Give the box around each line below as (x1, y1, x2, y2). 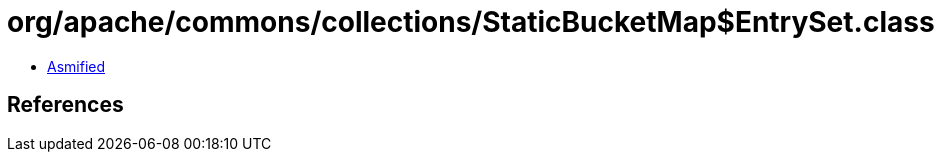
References (7, 92, 124, 118)
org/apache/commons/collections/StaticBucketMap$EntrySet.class (7, 5, 935, 39)
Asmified (47, 57, 106, 75)
